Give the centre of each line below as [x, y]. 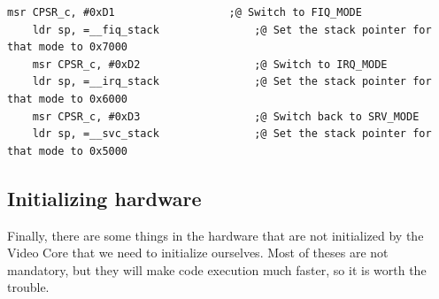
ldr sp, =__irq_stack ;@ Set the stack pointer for [232, 82]
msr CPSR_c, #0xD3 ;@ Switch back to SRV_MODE [226, 116]
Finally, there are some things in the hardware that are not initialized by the [216, 235]
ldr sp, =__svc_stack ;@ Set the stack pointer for [232, 134]
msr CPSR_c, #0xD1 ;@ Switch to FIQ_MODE [185, 12]
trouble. [28, 287]
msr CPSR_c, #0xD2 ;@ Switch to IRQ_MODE [210, 64]
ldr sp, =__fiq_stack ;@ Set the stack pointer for [232, 30]
